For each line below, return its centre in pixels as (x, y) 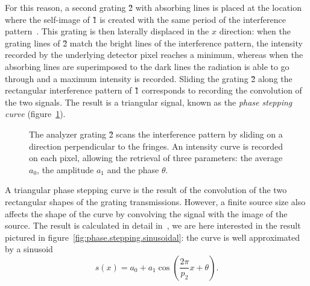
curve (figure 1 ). (35, 114)
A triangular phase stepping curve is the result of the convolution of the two (146, 190)
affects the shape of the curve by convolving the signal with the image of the (146, 213)
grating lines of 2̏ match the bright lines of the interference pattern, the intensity (154, 43)
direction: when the (255, 31)
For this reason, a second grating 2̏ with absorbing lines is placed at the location (153, 7)
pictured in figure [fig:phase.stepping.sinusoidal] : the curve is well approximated (153, 237)
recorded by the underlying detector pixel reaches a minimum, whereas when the (154, 55)
